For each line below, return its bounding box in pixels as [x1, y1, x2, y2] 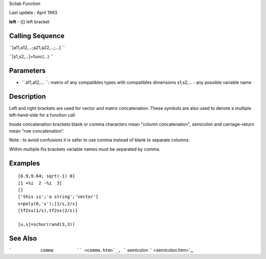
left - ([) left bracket [9, 19, 50, 25]
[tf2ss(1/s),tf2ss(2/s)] [18, 208, 78, 214]
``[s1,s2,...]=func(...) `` [9, 54, 54, 60]
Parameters [9, 66, 46, 75]
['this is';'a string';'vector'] [18, 194, 99, 199]
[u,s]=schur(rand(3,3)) [18, 222, 75, 227]
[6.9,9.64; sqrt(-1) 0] [18, 173, 75, 179]
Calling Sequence [9, 32, 65, 40]
